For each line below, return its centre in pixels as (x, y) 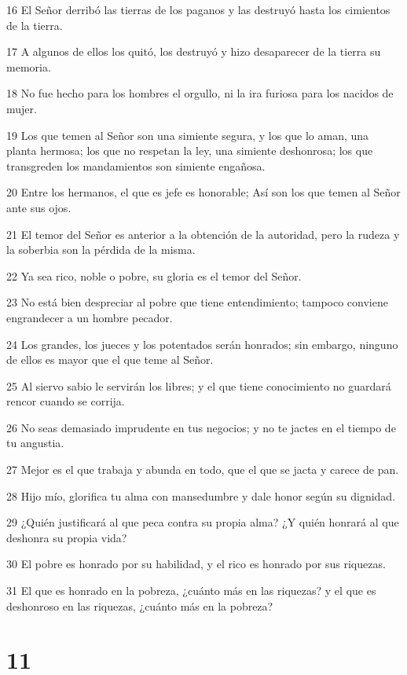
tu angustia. (35, 443)
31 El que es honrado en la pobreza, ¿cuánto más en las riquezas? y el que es (191, 591)
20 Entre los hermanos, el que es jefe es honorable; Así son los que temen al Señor (203, 192)
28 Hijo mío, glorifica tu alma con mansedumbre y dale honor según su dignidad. (201, 495)
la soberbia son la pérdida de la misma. (101, 249)
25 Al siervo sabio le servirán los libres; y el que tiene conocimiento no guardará (199, 385)
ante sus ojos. (39, 207)
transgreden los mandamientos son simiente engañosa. (136, 165)
